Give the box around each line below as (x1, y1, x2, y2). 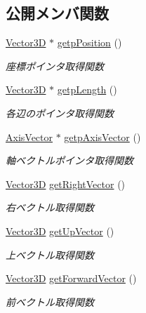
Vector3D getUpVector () (6, 223, 114, 238)
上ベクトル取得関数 (6, 247, 94, 262)
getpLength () (57, 82, 117, 97)
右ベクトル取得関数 (6, 200, 94, 215)
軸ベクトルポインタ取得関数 (6, 153, 133, 168)
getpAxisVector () (64, 129, 141, 144)
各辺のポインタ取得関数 (6, 105, 114, 120)
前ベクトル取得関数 (6, 294, 94, 309)
